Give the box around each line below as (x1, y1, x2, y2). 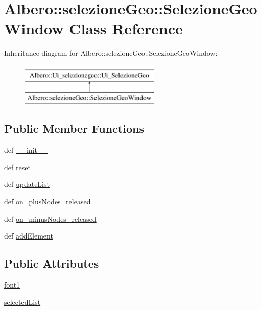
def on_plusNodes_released (4, 196, 91, 207)
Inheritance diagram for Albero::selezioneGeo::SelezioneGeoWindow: (4, 47, 218, 58)
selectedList (4, 296, 41, 307)
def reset (4, 161, 31, 172)
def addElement (4, 230, 53, 241)
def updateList (4, 179, 50, 189)
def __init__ (4, 145, 48, 155)
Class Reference (69, 18, 183, 39)
